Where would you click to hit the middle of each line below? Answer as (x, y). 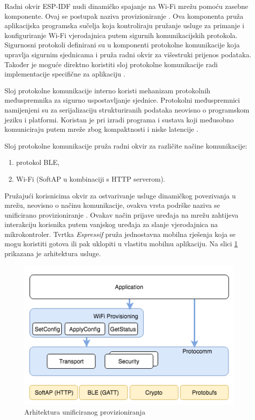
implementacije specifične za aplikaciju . (65, 74)
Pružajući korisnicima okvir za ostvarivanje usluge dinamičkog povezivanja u (120, 195)
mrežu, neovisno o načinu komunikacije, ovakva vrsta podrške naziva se (112, 205)
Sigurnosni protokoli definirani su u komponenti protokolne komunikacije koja (122, 45)
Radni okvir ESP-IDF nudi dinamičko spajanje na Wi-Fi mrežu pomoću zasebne (126, 6)
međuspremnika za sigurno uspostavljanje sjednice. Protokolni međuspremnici (122, 100)
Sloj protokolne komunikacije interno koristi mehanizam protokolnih (107, 90)
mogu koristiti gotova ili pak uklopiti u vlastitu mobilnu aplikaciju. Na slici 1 (121, 244)
